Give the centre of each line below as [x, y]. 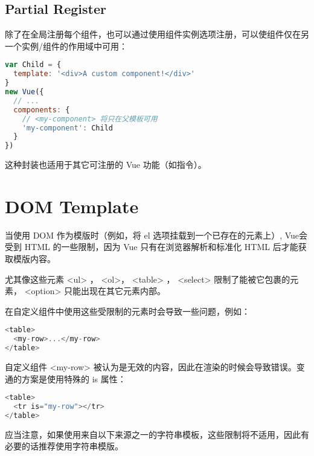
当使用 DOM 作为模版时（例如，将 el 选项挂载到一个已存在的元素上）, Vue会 [156, 235]
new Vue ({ [24, 92]
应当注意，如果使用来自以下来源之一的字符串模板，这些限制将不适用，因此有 [157, 434]
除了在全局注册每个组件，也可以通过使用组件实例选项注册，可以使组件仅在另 [157, 34]
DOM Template [72, 206]
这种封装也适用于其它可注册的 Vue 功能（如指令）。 [106, 165]
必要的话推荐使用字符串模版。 [64, 446]
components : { [42, 110]
